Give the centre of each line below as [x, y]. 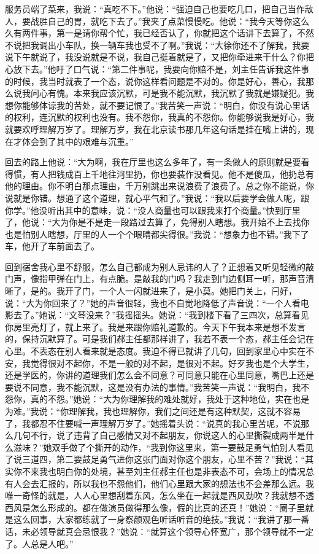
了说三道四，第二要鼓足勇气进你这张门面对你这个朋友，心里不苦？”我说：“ [155, 459]
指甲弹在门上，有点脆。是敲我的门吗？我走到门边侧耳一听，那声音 [172, 279]
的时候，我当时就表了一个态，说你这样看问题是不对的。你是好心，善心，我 [155, 81]
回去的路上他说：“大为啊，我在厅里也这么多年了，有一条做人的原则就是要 [153, 162]
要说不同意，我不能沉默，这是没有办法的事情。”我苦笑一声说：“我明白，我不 [157, 387]
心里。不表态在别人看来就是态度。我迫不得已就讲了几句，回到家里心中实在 [155, 351]
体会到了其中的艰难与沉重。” [78, 141]
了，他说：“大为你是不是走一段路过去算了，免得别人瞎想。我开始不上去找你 [157, 222]
